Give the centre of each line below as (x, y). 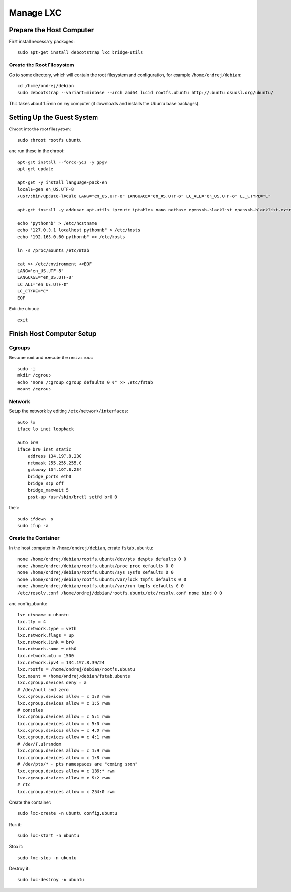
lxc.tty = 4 (32, 622)
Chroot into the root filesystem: (40, 129)
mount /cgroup (34, 389)
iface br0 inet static (45, 449)
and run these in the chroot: (37, 151)
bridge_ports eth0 (49, 476)
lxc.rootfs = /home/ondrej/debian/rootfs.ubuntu (76, 669)
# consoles (31, 710)
